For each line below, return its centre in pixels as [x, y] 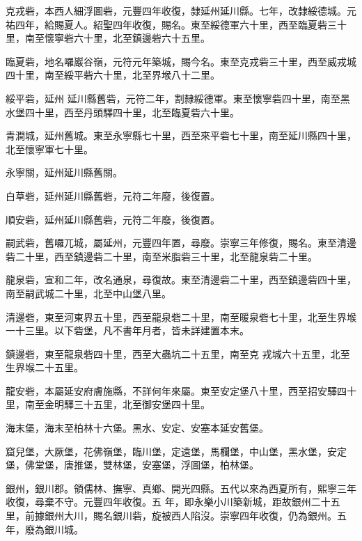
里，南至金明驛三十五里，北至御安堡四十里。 [108, 404]
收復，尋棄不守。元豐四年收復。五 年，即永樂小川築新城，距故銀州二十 [168, 502]
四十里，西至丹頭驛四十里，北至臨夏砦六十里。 [132, 112]
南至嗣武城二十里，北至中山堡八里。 [88, 293]
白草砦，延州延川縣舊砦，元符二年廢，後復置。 [113, 195]
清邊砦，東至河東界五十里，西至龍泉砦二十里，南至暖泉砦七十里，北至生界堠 [181, 316]
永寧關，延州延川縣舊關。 [64, 172]
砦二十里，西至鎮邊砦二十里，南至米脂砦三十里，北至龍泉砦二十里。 [162, 256]
